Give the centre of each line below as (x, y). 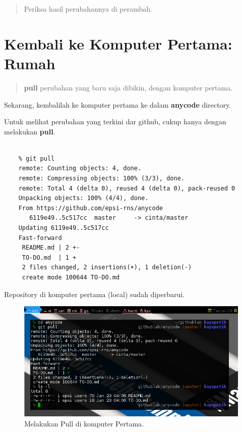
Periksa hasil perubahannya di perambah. (88, 9)
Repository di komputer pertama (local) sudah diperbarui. (94, 294)
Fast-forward (40, 238)
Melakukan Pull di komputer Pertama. (84, 423)
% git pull (37, 158)
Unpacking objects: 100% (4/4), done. (83, 198)
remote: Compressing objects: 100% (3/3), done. (101, 179)
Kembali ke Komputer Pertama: (118, 43)
